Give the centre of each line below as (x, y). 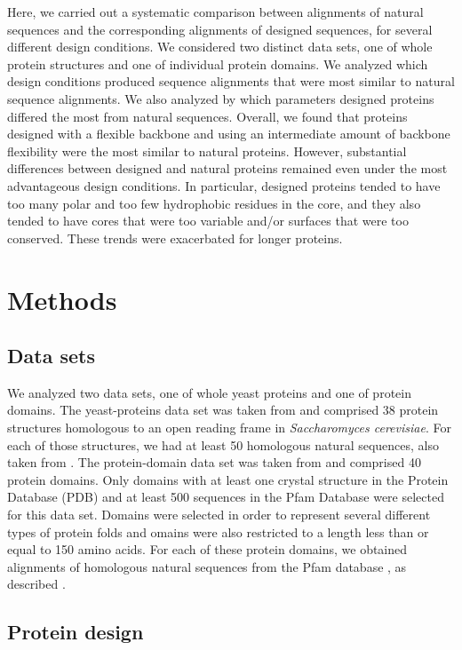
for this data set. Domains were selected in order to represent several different (219, 515)
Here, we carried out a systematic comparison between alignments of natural (215, 12)
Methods (62, 299)
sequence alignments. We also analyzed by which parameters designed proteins (221, 98)
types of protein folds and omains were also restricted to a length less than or (218, 531)
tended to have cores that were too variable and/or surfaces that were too (208, 221)
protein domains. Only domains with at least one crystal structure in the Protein (228, 479)
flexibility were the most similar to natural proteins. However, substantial (207, 151)
